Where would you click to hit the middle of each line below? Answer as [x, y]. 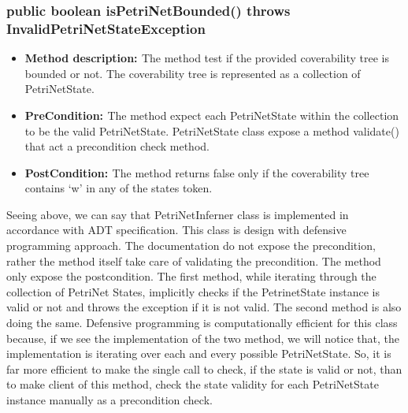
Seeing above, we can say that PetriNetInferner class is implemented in [178, 214]
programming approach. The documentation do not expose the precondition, [191, 246]
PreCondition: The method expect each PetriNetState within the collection [212, 115]
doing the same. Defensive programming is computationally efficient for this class [202, 323]
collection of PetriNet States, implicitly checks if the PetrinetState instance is [193, 291]
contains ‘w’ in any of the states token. [119, 188]
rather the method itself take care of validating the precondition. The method [194, 260]
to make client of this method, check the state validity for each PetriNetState [193, 384]
